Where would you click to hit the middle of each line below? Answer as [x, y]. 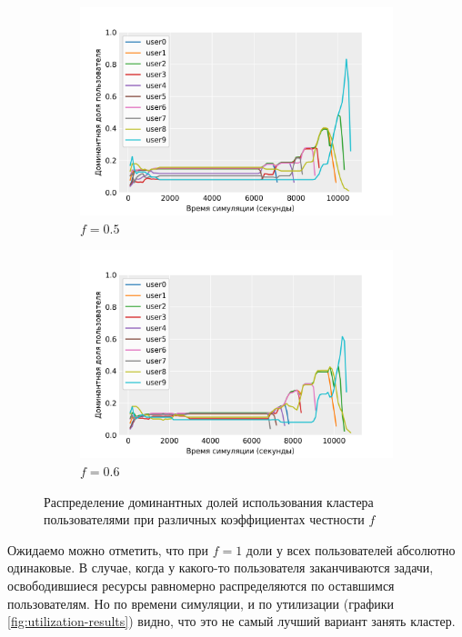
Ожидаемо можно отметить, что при [108, 549]
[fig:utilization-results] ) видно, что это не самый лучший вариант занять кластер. [231, 621]
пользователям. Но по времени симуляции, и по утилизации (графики [201, 603]
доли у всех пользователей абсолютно [351, 549]
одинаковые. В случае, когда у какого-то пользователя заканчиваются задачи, [221, 567]
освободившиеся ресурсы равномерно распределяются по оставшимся [201, 585]
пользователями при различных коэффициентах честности [204, 519]
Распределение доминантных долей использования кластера [209, 501]
